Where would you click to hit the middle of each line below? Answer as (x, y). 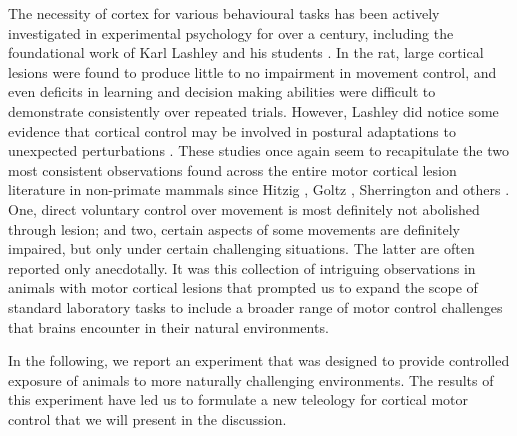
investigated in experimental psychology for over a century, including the (231, 32)
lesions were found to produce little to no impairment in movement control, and (252, 71)
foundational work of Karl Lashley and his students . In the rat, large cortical (246, 52)
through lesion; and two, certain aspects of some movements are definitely (234, 228)
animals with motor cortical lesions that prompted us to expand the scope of (243, 287)
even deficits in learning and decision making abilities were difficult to (222, 91)
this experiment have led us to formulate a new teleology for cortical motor (238, 399)
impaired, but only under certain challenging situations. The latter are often (241, 248)
